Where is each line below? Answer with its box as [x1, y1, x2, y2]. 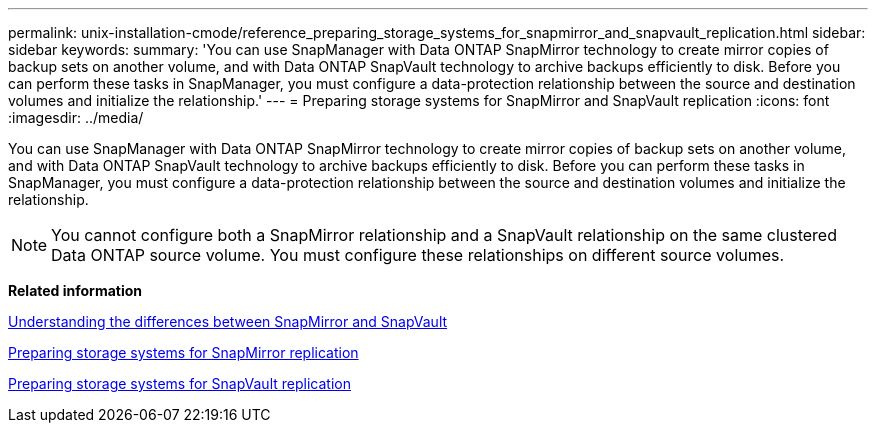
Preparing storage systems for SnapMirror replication [8, 344, 359, 361]
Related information [8, 282, 143, 299]
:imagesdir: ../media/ [8, 109, 144, 126]
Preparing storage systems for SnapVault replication [8, 375, 351, 392]
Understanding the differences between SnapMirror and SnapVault [8, 313, 448, 330]
